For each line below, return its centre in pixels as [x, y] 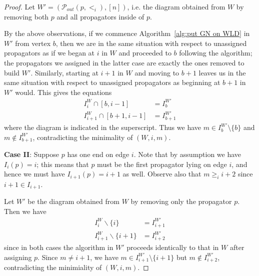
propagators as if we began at [49, 53]
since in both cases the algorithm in [59, 247]
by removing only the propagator [181, 201]
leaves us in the [222, 72]
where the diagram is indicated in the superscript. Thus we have [103, 127]
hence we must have [34, 174]
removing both [26, 16]
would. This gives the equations [63, 92]
